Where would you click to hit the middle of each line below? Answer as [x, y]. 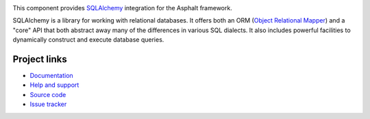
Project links [40, 59]
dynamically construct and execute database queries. [88, 40]
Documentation [51, 76]
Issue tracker [48, 104]
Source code [48, 94]
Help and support [54, 85]
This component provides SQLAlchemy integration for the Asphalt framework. [122, 8]
